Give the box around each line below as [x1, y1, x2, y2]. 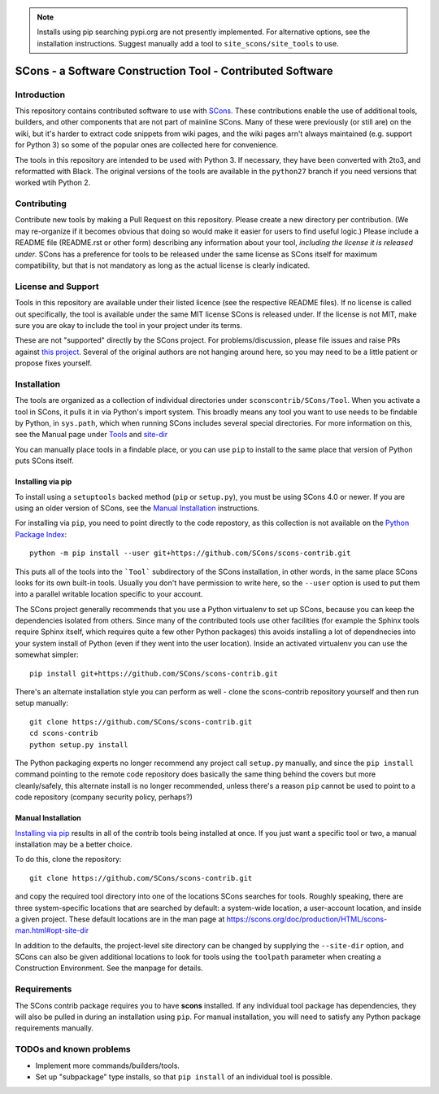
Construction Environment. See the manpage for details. [15, 963, 203, 973]
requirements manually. [15, 1023, 93, 1033]
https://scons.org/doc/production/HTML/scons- [226, 914, 388, 924]
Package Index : [15, 529, 67, 539]
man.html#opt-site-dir [15, 926, 89, 935]
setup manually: [15, 698, 69, 708]
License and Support [15, 281, 99, 292]
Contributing [15, 198, 67, 209]
